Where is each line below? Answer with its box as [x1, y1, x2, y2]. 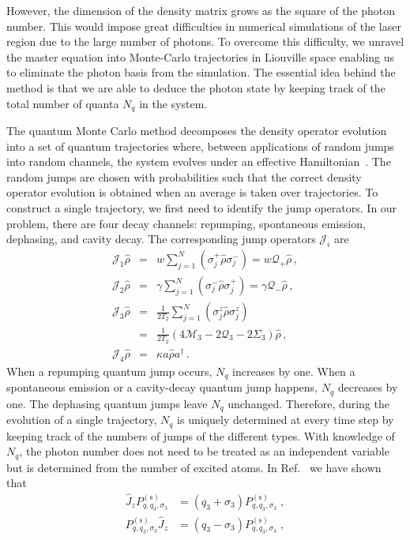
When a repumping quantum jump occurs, [6, 362, 213, 379]
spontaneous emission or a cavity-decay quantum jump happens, [6, 379, 318, 396]
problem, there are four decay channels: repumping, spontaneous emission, [6, 215, 366, 231]
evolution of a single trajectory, [6, 411, 157, 428]
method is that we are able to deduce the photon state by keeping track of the [6, 79, 386, 96]
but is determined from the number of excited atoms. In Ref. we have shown [6, 459, 382, 475]
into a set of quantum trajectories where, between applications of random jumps [6, 137, 394, 154]
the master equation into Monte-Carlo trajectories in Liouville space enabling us [6, 48, 395, 65]
